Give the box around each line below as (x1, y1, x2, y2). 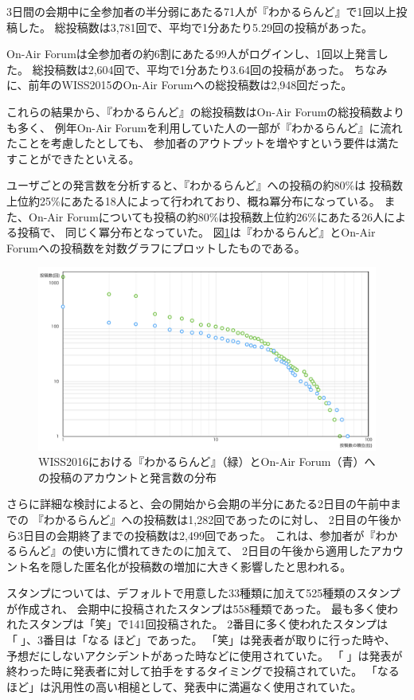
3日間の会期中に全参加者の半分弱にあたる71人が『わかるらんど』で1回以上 (6, 3, 396, 19)
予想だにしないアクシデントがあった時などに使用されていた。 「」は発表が (6, 647, 403, 663)
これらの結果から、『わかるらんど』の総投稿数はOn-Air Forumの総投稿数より (6, 103, 405, 119)
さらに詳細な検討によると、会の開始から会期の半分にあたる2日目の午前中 (6, 495, 391, 512)
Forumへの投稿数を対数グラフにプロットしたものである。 (6, 239, 306, 256)
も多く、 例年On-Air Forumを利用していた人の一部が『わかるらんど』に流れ (6, 119, 403, 135)
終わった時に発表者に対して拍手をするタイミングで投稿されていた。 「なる (6, 663, 400, 679)
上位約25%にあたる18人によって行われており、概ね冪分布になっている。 (6, 192, 381, 209)
